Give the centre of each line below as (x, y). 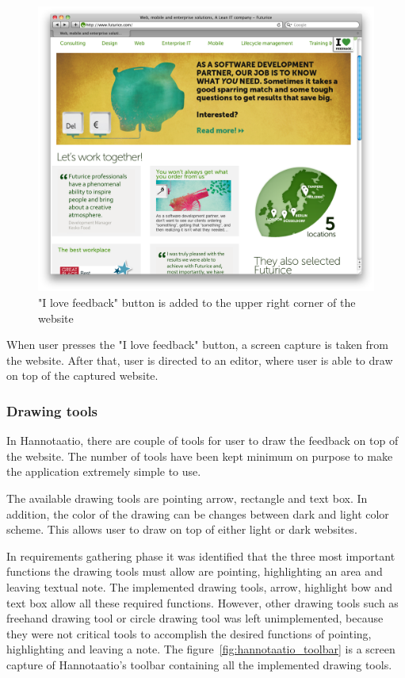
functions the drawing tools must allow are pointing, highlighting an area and (195, 571)
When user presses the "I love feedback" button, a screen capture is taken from (198, 345)
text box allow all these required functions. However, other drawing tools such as (202, 602)
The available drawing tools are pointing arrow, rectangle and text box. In (187, 498)
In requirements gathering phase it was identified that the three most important (201, 555)
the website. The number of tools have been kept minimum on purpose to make (200, 456)
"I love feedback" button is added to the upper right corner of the (197, 302)
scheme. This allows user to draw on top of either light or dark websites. (182, 529)
